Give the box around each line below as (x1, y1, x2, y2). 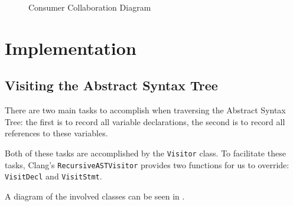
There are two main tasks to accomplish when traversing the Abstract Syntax (5, 104, 286, 116)
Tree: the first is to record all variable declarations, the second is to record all (5, 115, 285, 127)
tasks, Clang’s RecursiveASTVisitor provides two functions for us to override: (5, 158, 289, 171)
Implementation (5, 35, 136, 60)
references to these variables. (5, 127, 108, 139)
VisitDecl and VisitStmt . (5, 170, 102, 182)
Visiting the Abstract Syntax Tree (5, 76, 218, 94)
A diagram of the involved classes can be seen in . (5, 189, 185, 202)
